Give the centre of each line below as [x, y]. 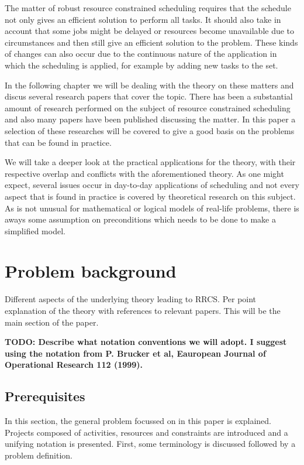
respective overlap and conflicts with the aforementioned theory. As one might [144, 173]
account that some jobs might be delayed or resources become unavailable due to [150, 31]
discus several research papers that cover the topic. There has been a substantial [149, 96]
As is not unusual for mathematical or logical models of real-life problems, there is [152, 208]
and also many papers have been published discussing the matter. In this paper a [150, 119]
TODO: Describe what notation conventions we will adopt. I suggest [146, 342]
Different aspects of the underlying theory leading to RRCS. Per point [131, 299]
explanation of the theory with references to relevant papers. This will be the [143, 310]
